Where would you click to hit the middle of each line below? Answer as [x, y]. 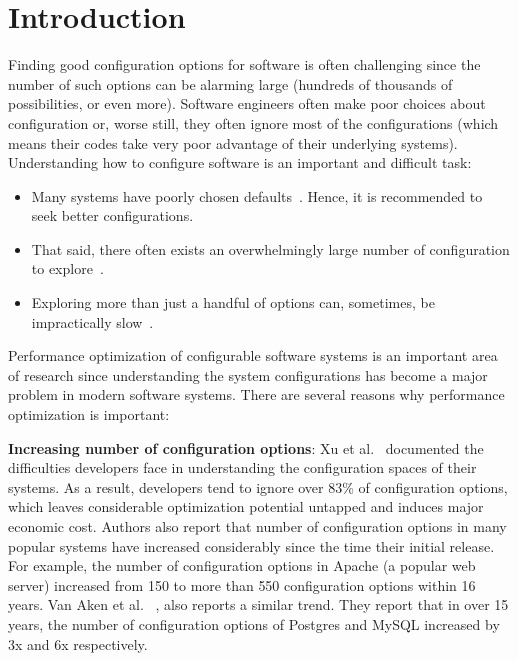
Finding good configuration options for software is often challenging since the [244, 64]
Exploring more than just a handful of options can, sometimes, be [233, 302]
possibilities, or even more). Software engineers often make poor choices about [247, 103]
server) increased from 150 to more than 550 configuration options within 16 [242, 584]
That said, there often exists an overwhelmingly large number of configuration [270, 248]
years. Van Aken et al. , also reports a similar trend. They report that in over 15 [258, 604]
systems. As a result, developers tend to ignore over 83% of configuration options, [258, 486]
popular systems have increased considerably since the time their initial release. [251, 545]
